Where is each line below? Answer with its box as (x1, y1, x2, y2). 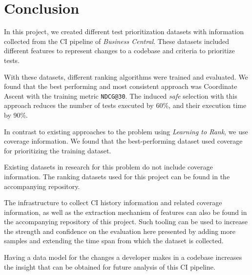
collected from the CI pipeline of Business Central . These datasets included (4, 36, 230, 46)
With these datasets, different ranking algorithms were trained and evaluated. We (4, 71, 248, 82)
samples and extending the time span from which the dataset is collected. (4, 235, 224, 246)
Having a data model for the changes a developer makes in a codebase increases (4, 252, 242, 262)
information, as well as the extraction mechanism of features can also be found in (4, 207, 247, 217)
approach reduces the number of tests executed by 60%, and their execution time (4, 100, 247, 110)
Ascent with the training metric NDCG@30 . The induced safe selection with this (4, 90, 237, 101)
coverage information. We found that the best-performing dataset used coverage (4, 136, 243, 146)
